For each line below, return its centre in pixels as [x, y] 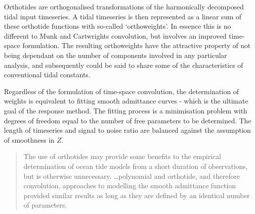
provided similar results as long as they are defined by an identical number [137, 195]
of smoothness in [29, 139]
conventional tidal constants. [47, 75]
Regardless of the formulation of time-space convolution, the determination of [121, 91]
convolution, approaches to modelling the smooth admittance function [129, 186]
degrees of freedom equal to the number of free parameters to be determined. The [128, 120]
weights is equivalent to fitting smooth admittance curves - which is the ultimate [126, 101]
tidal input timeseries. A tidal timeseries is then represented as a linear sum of [123, 16]
